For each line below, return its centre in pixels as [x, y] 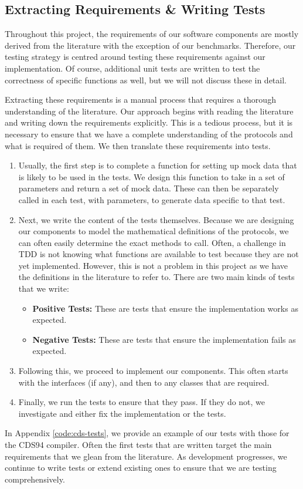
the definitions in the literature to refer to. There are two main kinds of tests [156, 277]
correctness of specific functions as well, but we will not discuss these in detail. [146, 80]
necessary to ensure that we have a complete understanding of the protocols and [149, 134]
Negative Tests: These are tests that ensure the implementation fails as [164, 339]
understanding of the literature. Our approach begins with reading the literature [149, 111]
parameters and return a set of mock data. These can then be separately [149, 188]
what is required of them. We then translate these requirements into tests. [138, 145]
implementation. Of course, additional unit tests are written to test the [132, 68]
